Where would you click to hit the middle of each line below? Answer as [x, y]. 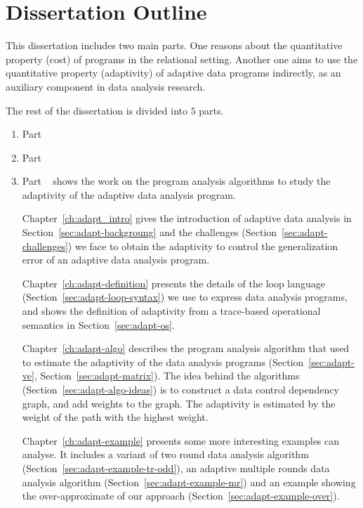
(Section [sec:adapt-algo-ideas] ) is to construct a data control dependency [180, 389]
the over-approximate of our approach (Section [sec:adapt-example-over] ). [181, 496]
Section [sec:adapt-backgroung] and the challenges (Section [150, 232]
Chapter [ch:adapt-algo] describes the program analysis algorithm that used [186, 348]
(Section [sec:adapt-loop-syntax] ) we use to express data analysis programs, [185, 297]
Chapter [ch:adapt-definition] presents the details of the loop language [174, 283]
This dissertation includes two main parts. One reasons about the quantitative [174, 45]
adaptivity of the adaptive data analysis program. [129, 194]
